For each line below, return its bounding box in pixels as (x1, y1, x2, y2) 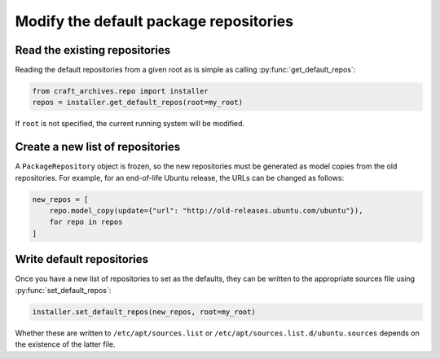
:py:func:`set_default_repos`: (15, 285, 112, 295)
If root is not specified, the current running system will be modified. (15, 119, 244, 129)
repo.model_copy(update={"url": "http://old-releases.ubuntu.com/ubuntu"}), (49, 206, 363, 216)
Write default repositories (15, 252, 149, 266)
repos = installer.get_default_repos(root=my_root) (32, 98, 244, 107)
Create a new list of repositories (15, 140, 181, 154)
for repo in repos (49, 217, 123, 227)
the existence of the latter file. (15, 339, 116, 349)
